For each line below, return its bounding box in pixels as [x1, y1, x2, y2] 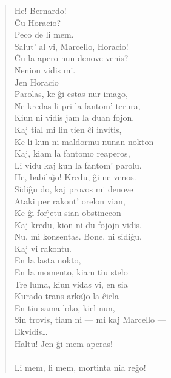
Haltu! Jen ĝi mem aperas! [14, 337, 113, 349]
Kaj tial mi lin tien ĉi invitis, [14, 123, 122, 135]
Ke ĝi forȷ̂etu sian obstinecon [14, 206, 121, 219]
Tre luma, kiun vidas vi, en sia [14, 277, 128, 290]
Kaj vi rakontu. [14, 241, 72, 254]
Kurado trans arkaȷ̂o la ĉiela [14, 289, 119, 302]
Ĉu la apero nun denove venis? [14, 52, 129, 64]
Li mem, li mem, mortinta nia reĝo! [14, 360, 146, 373]
